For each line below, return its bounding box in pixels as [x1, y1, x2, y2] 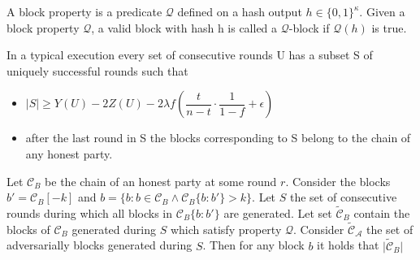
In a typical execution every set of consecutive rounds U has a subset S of [6, 46, 373, 63]
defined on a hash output [177, 3, 302, 19]
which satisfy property [170, 220, 282, 237]
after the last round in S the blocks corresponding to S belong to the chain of [25, 129, 411, 146]
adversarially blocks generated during [6, 236, 193, 253]
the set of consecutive [289, 188, 397, 206]
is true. [371, 19, 407, 36]
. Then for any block [202, 236, 305, 253]
